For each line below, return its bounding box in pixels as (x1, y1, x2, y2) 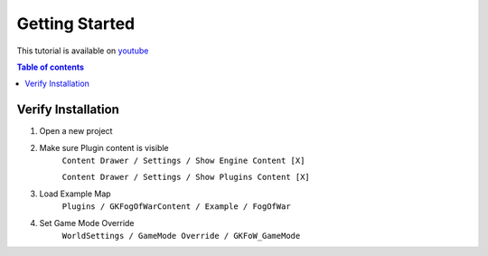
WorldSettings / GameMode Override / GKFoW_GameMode (61, 231, 301, 241)
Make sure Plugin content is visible (39, 142, 169, 153)
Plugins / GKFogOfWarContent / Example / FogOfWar (61, 202, 291, 212)
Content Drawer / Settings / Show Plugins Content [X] (61, 172, 311, 183)
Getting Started (16, 14, 136, 33)
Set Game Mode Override (39, 217, 135, 228)
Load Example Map (39, 188, 112, 199)
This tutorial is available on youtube (16, 45, 149, 56)
